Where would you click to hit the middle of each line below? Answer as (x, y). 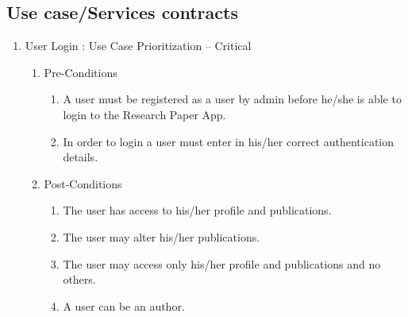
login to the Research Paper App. (144, 114)
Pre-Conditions (81, 72)
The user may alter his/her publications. (162, 236)
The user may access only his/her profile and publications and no (222, 263)
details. (81, 157)
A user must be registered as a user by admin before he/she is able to (232, 99)
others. (79, 279)
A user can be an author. (124, 305)
